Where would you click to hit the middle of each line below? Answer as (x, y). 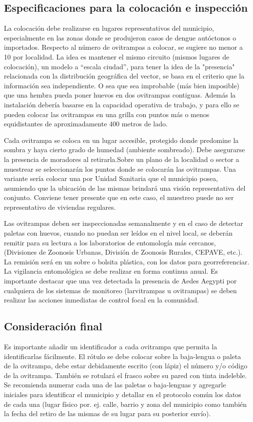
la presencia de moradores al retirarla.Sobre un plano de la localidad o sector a (122, 159)
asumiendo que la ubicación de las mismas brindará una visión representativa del (125, 188)
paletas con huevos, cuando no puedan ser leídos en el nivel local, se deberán (118, 233)
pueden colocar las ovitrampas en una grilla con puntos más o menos (107, 114)
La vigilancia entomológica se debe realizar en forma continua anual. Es (111, 271)
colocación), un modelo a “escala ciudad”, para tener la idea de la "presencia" (119, 66)
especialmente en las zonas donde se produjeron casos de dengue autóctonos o (120, 37)
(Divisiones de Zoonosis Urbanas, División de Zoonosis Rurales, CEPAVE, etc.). (123, 252)
